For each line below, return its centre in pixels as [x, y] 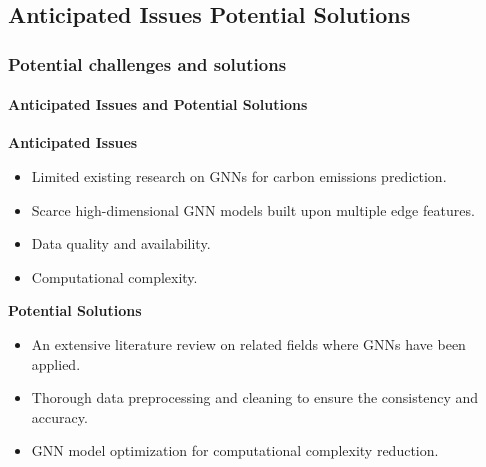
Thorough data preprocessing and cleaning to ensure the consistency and [255, 397]
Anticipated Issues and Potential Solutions [158, 104]
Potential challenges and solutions [147, 63]
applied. [56, 363]
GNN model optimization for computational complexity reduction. [235, 450]
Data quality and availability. [121, 243]
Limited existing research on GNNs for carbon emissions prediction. [239, 176]
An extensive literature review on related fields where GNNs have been [248, 343]
